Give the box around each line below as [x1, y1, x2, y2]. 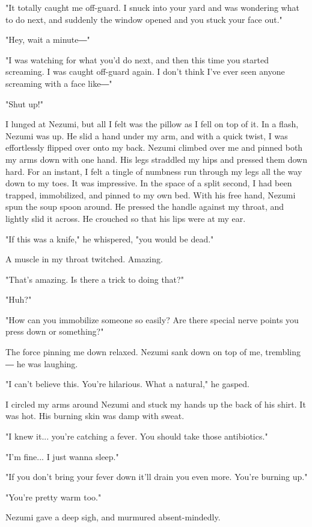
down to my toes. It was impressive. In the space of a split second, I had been [5, 177, 292, 189]
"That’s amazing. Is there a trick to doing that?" [5, 273, 184, 285]
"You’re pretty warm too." [5, 490, 102, 503]
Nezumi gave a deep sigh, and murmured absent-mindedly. [5, 511, 221, 523]
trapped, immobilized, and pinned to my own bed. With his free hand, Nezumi [5, 188, 296, 201]
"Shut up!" [5, 97, 43, 110]
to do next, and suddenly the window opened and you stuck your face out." [5, 13, 283, 25]
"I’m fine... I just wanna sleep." [5, 450, 119, 462]
